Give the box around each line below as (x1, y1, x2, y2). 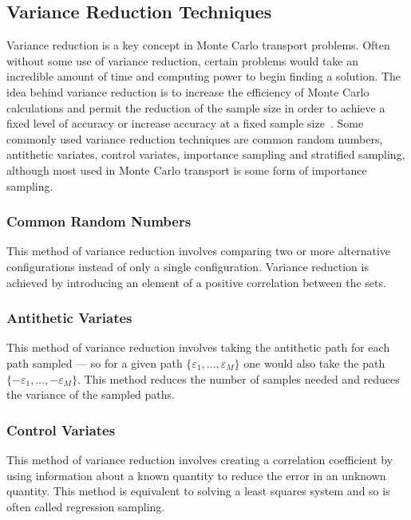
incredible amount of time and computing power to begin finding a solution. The (6, 68, 401, 85)
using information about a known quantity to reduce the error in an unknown (6, 467, 386, 483)
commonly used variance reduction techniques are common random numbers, (6, 130, 383, 147)
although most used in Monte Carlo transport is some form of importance (6, 161, 367, 178)
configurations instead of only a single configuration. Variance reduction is (6, 258, 369, 274)
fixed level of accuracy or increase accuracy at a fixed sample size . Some (6, 115, 364, 132)
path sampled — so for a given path (6, 354, 183, 371)
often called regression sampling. (6, 498, 165, 514)
